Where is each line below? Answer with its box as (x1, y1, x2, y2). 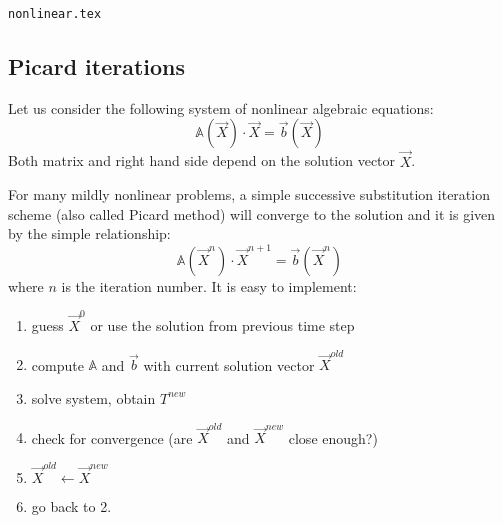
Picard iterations (8, 51, 186, 82)
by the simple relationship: (8, 223, 171, 244)
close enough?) (288, 427, 378, 448)
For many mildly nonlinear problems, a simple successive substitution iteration (8, 184, 490, 205)
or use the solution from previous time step (90, 315, 355, 336)
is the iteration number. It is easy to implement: (61, 275, 357, 296)
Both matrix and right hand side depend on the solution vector (8, 150, 396, 171)
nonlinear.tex (8, 7, 102, 21)
